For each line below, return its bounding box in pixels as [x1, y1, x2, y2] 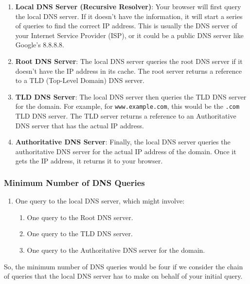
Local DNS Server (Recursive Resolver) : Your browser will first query [15, 1, 241, 11]
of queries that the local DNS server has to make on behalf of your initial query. [4, 271, 243, 281]
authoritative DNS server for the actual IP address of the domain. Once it [15, 146, 236, 156]
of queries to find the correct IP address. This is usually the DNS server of [15, 20, 237, 31]
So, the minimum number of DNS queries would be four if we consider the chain [4, 261, 243, 271]
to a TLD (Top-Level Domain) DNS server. [15, 75, 144, 85]
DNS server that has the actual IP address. [15, 120, 144, 130]
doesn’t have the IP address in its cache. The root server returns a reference [15, 65, 242, 76]
